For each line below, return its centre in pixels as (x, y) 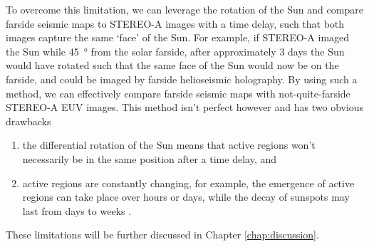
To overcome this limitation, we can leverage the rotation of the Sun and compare (184, 9)
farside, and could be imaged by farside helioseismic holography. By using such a (182, 79)
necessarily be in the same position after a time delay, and (149, 158)
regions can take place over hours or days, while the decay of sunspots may (186, 197)
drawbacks (28, 121)
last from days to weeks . (77, 210)
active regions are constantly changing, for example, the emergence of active (188, 183)
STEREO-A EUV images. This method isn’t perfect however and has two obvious (185, 107)
